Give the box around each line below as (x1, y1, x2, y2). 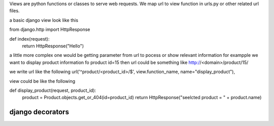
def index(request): (9, 36, 50, 42)
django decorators (9, 108, 70, 116)
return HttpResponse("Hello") (22, 43, 84, 49)
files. (9, 8, 20, 14)
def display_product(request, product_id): (9, 87, 96, 93)
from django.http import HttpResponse (9, 26, 90, 33)
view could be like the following (9, 78, 76, 84)
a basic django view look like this (9, 17, 79, 23)
